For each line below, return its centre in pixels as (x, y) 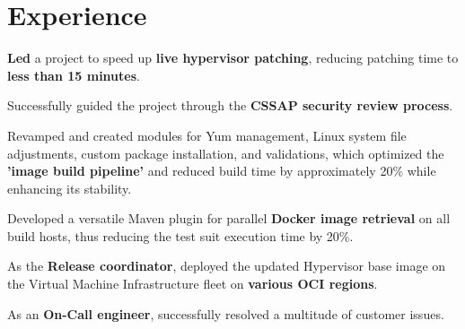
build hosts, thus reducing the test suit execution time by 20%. (180, 235)
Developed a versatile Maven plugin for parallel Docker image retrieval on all (229, 218)
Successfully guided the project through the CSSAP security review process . (230, 105)
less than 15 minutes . (74, 75)
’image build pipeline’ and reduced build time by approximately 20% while (222, 171)
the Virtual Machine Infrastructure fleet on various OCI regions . (193, 284)
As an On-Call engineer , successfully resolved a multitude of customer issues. (226, 313)
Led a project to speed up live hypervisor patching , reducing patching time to (233, 58)
